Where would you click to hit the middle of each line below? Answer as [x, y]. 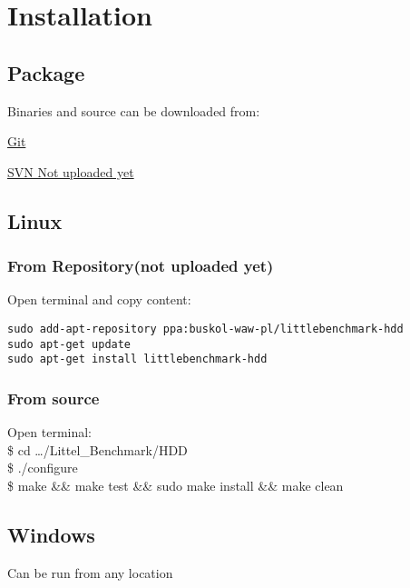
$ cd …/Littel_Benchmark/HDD [98, 449]
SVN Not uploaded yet [71, 171]
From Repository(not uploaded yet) [141, 266]
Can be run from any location [90, 572]
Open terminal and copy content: [99, 299]
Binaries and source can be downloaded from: [134, 110]
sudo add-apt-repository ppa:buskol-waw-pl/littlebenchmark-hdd [205, 329]
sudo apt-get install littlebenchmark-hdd [137, 359]
